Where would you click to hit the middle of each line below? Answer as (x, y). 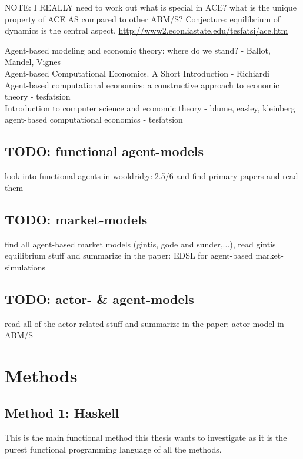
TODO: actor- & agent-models (99, 298)
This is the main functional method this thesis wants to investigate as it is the (146, 437)
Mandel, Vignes (33, 62)
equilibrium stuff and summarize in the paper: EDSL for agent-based (129, 255)
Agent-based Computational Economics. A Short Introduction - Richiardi (137, 73)
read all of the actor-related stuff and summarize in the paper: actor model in (144, 323)
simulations (25, 267)
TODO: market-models (76, 219)
